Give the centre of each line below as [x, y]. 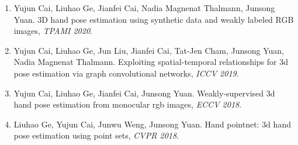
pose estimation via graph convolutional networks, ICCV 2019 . [126, 73]
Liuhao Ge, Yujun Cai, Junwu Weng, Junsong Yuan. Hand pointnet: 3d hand [152, 124]
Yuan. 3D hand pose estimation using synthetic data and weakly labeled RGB [154, 19]
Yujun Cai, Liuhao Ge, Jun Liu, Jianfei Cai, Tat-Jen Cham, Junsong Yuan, [149, 50]
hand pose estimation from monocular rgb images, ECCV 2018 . [128, 104]
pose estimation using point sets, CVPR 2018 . [96, 135]
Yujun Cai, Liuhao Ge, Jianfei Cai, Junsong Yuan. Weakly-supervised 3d [144, 93]
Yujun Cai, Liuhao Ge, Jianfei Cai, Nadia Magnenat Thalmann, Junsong [144, 8]
